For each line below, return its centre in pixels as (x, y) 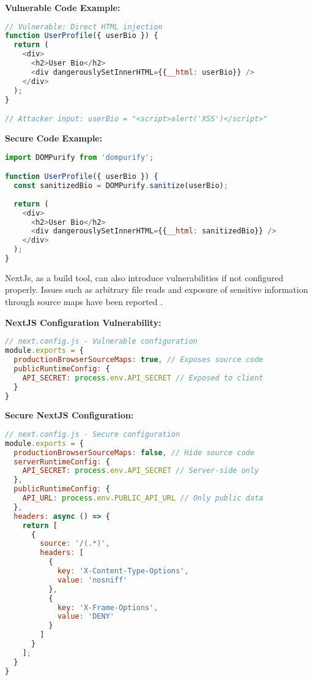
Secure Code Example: (54, 138)
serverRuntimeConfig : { (62, 462)
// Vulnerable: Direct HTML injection (84, 27)
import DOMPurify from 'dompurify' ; (79, 157)
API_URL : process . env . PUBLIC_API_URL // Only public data (143, 498)
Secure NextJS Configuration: (69, 415)
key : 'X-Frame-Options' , (108, 607)
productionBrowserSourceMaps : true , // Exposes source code (138, 360)
